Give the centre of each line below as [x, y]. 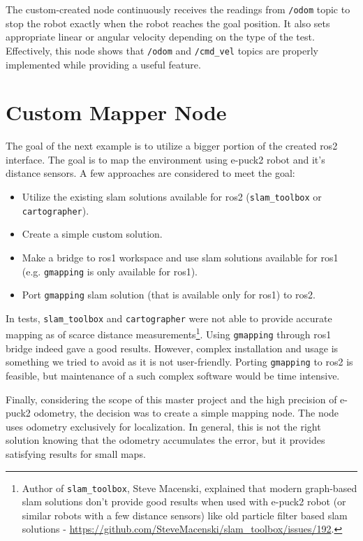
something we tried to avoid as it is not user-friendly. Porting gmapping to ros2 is [179, 362]
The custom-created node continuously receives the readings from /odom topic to [178, 9]
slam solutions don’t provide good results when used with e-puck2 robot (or [184, 502]
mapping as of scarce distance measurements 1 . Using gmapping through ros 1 [169, 333]
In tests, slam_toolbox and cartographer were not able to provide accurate [169, 318]
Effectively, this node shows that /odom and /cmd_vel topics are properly [162, 50]
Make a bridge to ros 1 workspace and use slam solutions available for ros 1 [180, 257]
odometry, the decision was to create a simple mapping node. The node [186, 413]
